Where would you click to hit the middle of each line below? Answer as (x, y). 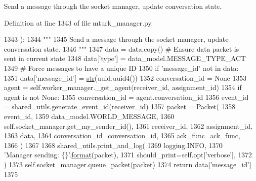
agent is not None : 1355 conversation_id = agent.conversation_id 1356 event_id (126, 97)
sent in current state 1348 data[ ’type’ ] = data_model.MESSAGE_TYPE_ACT (125, 58)
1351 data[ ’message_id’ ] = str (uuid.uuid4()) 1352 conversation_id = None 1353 (125, 77)
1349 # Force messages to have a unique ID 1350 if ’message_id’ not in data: (121, 68)
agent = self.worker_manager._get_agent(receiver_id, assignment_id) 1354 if (123, 87)
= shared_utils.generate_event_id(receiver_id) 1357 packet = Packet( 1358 (120, 106)
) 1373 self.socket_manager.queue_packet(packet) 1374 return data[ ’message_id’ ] (128, 164)
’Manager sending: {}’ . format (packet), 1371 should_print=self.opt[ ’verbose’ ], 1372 (128, 155)
